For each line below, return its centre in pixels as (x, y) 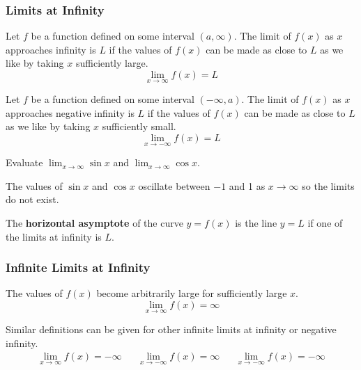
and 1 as (247, 185)
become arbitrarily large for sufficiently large (192, 293)
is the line (256, 223)
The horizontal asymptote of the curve (94, 223)
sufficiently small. (139, 126)
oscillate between (174, 185)
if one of (325, 223)
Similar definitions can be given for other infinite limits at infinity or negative (171, 329)
